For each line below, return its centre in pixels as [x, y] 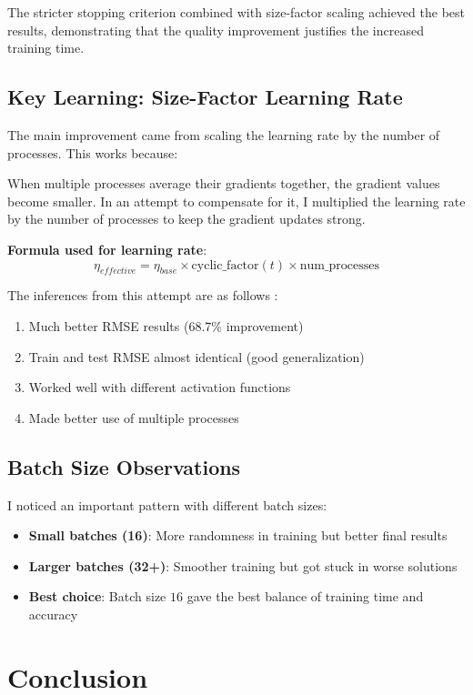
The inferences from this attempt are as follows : [143, 295]
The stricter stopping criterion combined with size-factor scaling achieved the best [236, 12]
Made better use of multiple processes [134, 417]
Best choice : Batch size [97, 596]
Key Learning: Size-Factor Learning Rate [205, 97]
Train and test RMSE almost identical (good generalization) [196, 356]
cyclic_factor [225, 265]
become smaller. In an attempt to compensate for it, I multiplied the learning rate [236, 201]
